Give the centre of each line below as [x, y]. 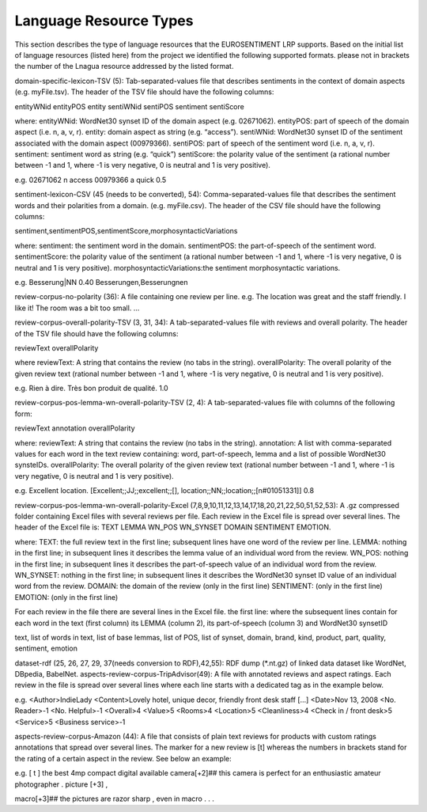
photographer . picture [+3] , [61, 784]
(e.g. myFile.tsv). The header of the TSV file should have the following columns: [144, 92]
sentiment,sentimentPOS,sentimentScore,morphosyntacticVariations [126, 231]
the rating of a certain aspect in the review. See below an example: [123, 758]
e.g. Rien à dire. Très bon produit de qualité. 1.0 [92, 389]
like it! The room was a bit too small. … [77, 308]
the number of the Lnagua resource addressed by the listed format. [124, 66]
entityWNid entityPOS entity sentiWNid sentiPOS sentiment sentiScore [129, 106]
